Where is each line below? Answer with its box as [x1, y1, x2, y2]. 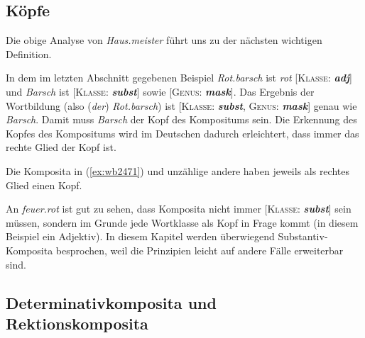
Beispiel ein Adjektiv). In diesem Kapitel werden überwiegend [6, 229, 275, 244]
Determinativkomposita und [6, 291, 217, 313]
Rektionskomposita [6, 312, 148, 334]
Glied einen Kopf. [6, 177, 82, 192]
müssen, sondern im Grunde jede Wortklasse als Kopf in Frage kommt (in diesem [6, 215, 359, 230]
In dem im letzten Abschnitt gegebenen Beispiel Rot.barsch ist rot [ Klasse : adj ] [6, 70, 352, 85]
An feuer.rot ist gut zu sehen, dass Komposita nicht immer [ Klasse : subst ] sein [6, 201, 352, 216]
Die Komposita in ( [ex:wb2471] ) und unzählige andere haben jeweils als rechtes [6, 163, 349, 178]
